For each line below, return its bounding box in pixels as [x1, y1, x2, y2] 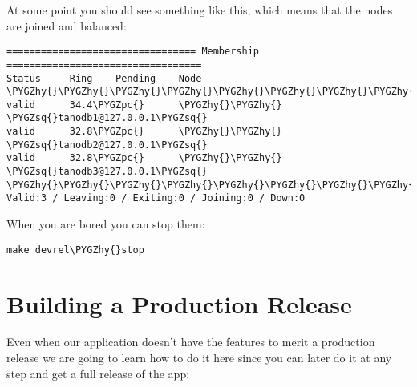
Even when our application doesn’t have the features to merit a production [6, 333, 375, 350]
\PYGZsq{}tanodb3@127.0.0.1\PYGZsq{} [6, 166, 208, 178]
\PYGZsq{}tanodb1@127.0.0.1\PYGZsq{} [6, 112, 208, 124]
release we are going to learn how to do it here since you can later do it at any [6, 349, 392, 366]
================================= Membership [6, 46, 259, 58]
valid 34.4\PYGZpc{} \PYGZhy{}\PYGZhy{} [6, 99, 282, 111]
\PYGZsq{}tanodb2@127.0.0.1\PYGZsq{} [6, 139, 208, 151]
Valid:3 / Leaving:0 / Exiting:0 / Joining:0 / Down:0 [6, 192, 306, 204]
